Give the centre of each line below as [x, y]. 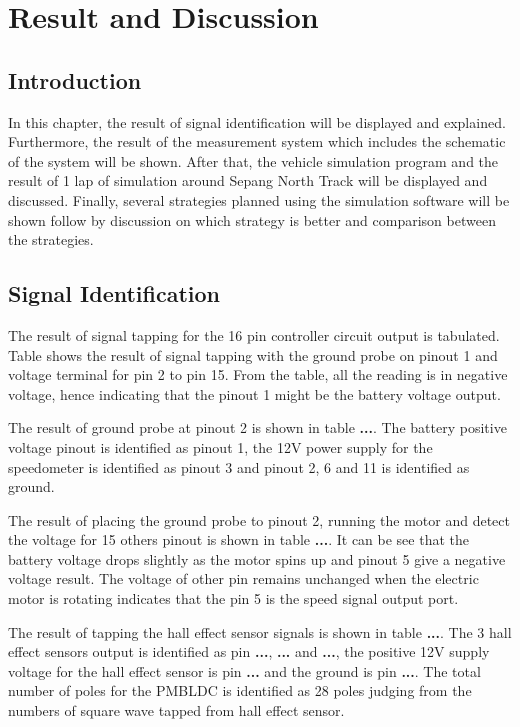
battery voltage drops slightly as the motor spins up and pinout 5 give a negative [257, 558]
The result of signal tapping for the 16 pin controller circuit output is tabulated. [254, 334]
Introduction [75, 79]
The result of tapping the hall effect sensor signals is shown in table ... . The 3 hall [260, 631]
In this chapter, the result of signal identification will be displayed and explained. [257, 121]
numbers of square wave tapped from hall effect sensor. [176, 710]
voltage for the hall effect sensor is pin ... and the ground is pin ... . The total [244, 670]
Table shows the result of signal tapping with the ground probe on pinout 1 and [253, 354]
